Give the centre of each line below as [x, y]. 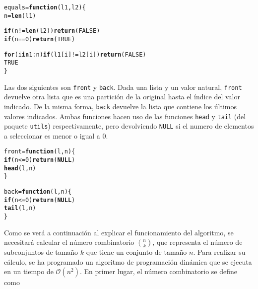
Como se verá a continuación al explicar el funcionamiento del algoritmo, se [119, 232]
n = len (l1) [20, 16]
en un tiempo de [29, 271]
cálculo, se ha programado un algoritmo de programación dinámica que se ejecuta [128, 261]
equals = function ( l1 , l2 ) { [45, 7]
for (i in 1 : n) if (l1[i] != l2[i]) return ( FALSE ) [75, 54]
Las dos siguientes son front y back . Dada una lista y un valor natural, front [123, 87]
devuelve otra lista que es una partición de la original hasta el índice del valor [122, 97]
